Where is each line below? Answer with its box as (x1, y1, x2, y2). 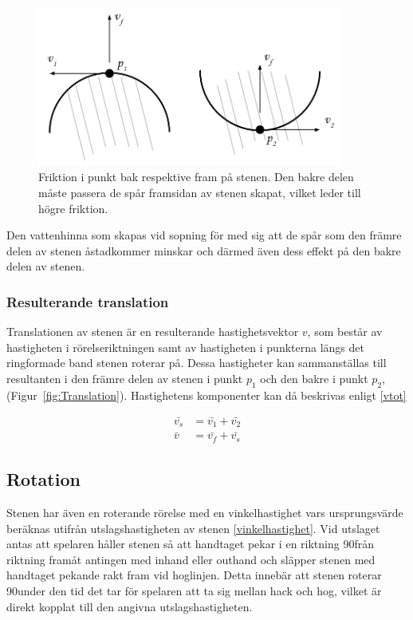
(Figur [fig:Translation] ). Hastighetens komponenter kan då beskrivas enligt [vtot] (6, 386, 407, 403)
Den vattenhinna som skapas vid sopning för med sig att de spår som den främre (6, 227, 402, 243)
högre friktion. (38, 199, 108, 216)
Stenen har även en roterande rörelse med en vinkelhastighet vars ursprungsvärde (6, 504, 403, 520)
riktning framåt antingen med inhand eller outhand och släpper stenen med (6, 551, 376, 567)
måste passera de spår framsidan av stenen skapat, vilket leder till (38, 184, 361, 200)
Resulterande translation (6, 291, 169, 311)
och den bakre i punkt (260, 369, 368, 386)
